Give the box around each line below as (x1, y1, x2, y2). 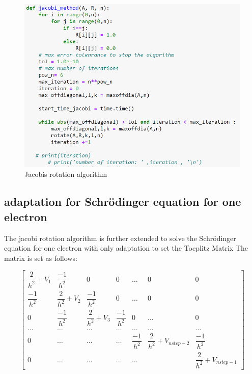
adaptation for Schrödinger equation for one (4, 194, 241, 209)
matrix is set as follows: (4, 252, 77, 263)
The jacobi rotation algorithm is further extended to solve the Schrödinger (4, 232, 236, 243)
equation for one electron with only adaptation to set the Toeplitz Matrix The (4, 243, 248, 253)
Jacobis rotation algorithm (24, 169, 107, 179)
